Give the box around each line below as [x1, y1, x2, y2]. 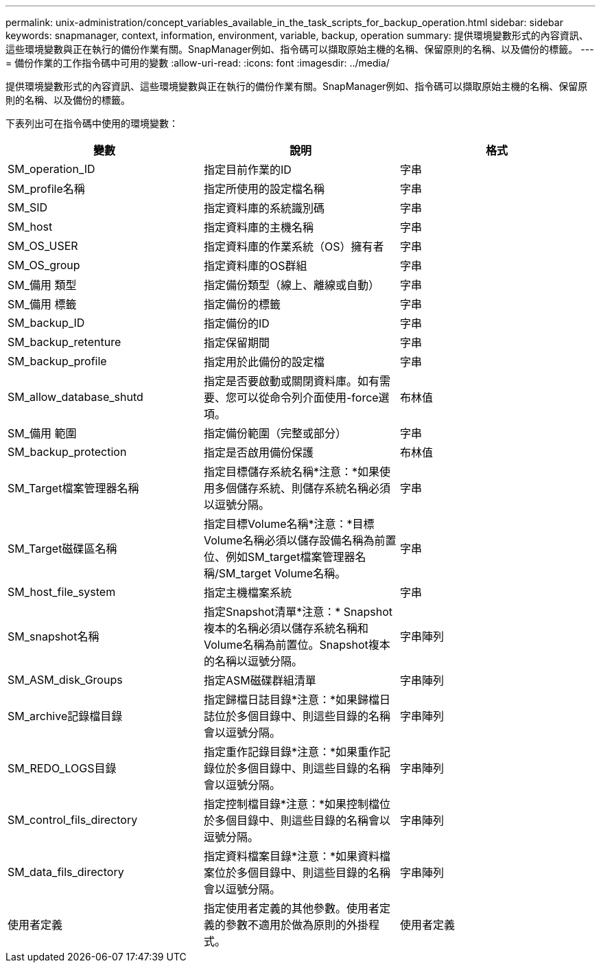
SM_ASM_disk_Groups [8, 673, 123, 687]
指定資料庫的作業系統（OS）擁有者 [203, 240, 384, 253]
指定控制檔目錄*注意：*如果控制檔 [203, 797, 380, 811]
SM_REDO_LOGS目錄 [8, 761, 117, 775]
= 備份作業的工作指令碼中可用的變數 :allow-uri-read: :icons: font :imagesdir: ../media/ [5, 57, 390, 69]
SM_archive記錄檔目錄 [8, 709, 123, 723]
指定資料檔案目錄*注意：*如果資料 [203, 849, 380, 863]
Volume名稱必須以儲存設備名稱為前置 [203, 533, 397, 547]
